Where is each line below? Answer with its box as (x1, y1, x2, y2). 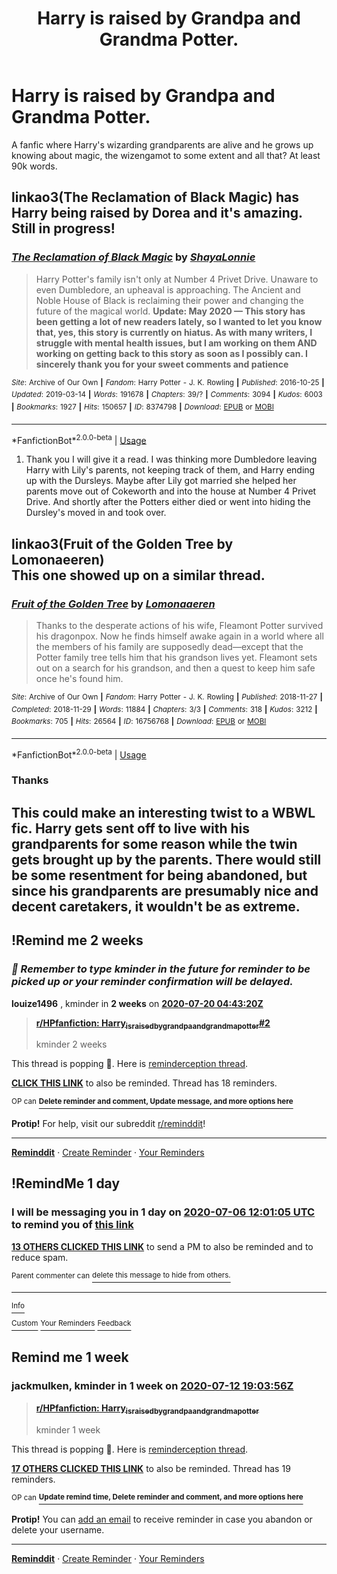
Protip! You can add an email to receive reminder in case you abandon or (11, 1513, 313, 1526)
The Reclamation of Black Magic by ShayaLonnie (11, 250, 256, 264)
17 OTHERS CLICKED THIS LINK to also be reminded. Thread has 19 (11, 1462, 291, 1474)
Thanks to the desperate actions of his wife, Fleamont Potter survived (35, 619, 324, 631)
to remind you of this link (11, 1218, 134, 1232)
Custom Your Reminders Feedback (11, 1318, 132, 1329)
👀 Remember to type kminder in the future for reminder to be (11, 962, 311, 976)
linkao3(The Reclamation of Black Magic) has (11, 189, 299, 206)
